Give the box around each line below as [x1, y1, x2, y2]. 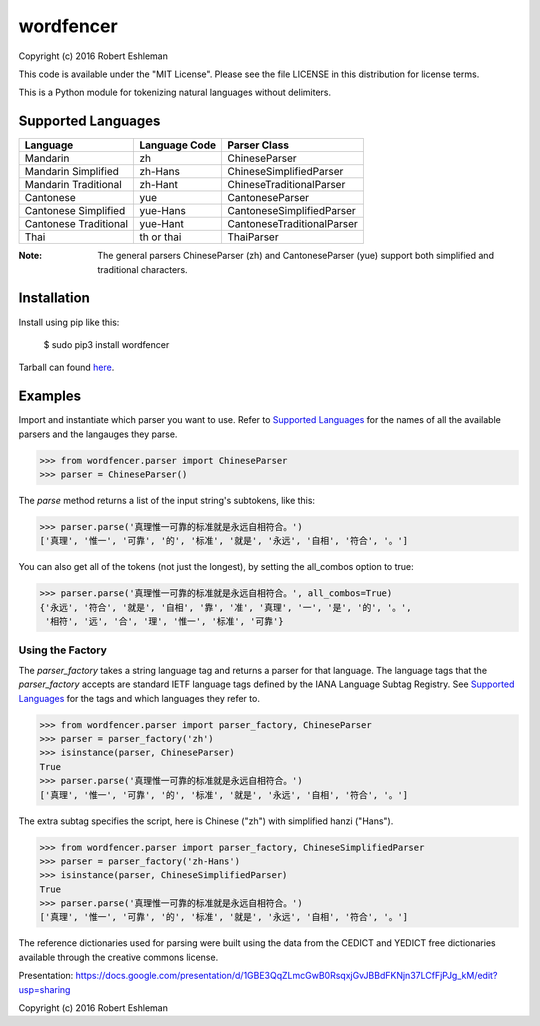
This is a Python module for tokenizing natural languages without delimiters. [18, 86, 332, 99]
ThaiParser [227, 230, 279, 244]
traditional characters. [97, 263, 189, 275]
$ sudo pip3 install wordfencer [43, 338, 170, 350]
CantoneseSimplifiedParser [227, 204, 356, 218]
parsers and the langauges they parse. [18, 428, 178, 440]
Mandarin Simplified [24, 165, 120, 179]
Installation [18, 290, 90, 307]
